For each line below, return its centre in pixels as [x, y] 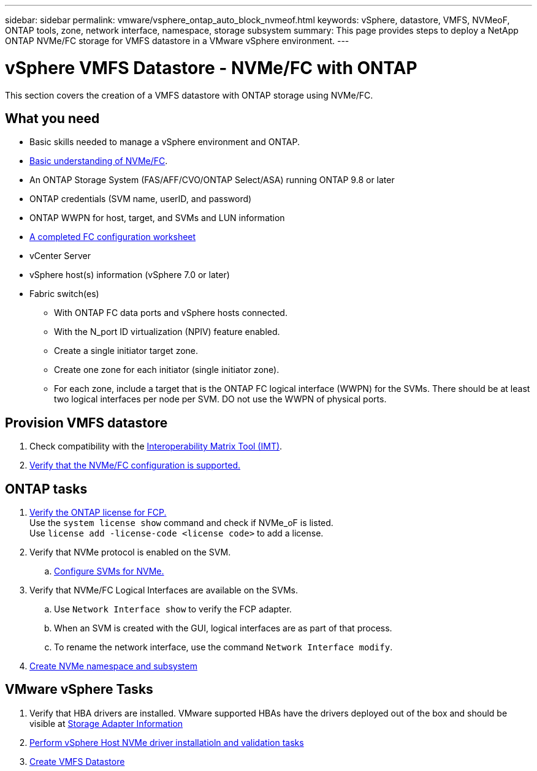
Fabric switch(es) [64, 294]
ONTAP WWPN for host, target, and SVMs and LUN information [157, 218]
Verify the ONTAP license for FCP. [98, 513]
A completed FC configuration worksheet [113, 237]
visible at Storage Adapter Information [106, 723]
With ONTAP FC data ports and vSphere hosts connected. [171, 313]
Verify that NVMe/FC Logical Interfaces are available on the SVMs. [164, 590]
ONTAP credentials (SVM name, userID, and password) [141, 199]
